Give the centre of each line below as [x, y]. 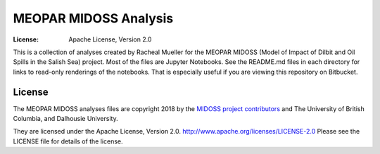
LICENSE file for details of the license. [68, 141]
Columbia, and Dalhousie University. [66, 119]
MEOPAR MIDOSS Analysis [93, 18]
